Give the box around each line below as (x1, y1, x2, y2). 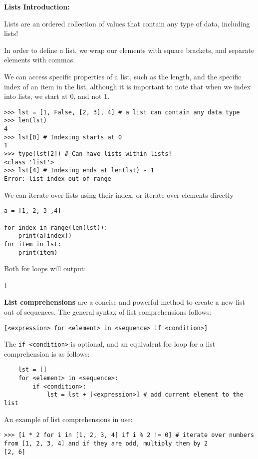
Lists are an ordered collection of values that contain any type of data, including (4, 18, 250, 28)
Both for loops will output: (4, 263, 86, 274)
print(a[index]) (18, 232, 72, 240)
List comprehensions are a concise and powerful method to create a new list (4, 297, 245, 307)
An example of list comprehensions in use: (4, 414, 133, 424)
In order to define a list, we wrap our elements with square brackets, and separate (4, 44, 255, 55)
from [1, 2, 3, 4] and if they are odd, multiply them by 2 (4, 440, 208, 447)
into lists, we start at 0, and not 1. (4, 91, 110, 101)
